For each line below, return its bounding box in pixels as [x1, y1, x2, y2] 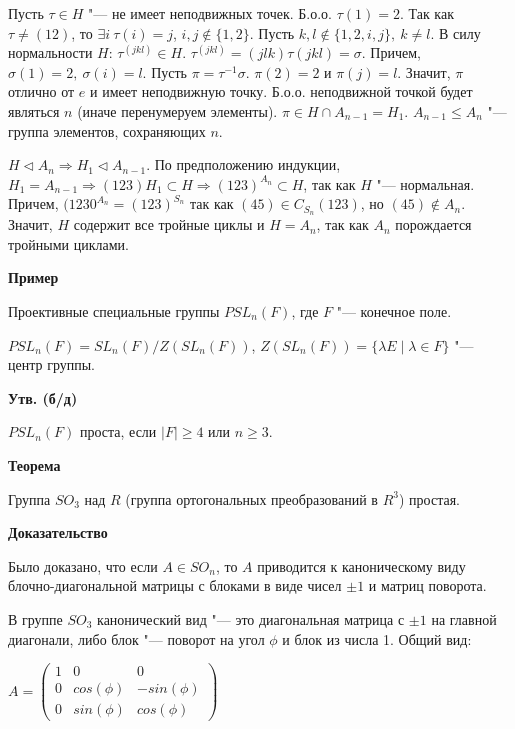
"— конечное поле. [336, 300, 452, 321]
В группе [8, 608, 63, 629]
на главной [431, 608, 497, 629]
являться [8, 100, 60, 121]
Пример [8, 267, 59, 288]
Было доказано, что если [8, 555, 158, 576]
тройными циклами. [8, 233, 129, 254]
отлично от [8, 81, 75, 102]
